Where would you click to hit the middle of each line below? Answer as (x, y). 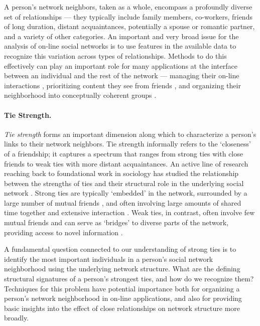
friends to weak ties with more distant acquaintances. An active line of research (126, 163)
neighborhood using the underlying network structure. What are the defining (122, 269)
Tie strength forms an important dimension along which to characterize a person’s (130, 134)
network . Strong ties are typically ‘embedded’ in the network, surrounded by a (126, 193)
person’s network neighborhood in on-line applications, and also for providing (123, 298)
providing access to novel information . (63, 232)
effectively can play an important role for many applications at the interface (121, 65)
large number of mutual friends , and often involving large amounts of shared (123, 202)
